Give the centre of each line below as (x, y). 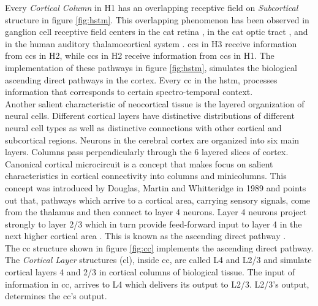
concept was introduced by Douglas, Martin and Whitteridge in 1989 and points (156, 187)
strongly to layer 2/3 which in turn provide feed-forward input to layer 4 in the (153, 224)
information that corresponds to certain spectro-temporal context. (129, 92)
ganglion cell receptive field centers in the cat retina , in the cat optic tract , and (157, 32)
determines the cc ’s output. (56, 296)
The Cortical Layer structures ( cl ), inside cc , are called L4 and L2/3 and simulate (158, 260)
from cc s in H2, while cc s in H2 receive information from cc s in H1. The (140, 55)
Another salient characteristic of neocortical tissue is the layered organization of (155, 103)
